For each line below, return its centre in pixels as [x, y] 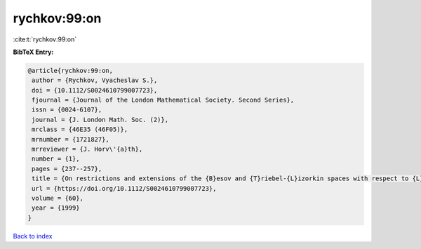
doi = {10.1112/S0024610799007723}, [95, 90]
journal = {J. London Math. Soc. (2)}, [100, 120]
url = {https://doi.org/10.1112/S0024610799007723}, [124, 188]
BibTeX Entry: [33, 52]
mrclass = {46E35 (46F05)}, [80, 129]
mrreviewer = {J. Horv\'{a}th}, [87, 149]
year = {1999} [56, 208]
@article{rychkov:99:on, [71, 70]
